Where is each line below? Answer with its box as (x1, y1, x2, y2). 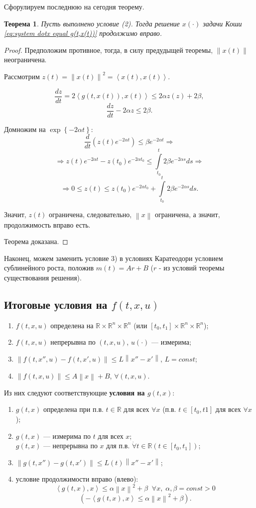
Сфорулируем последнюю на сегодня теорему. (4, 1, 144, 11)
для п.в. (106, 440, 130, 451)
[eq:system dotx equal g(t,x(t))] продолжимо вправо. (4, 28, 162, 38)
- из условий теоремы (159, 262, 225, 273)
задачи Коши (203, 18, 242, 28)
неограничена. (4, 54, 47, 65)
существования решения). (4, 272, 82, 283)
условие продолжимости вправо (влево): (15, 474, 138, 484)
